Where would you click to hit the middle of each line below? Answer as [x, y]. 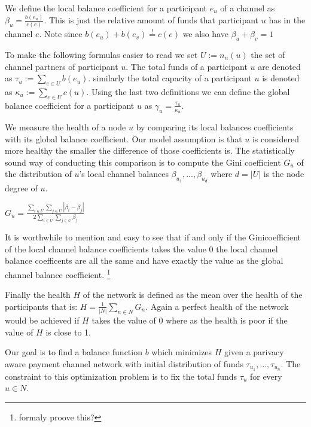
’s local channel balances [124, 174]
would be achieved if [42, 320]
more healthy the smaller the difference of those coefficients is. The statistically [150, 150]
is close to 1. [68, 332]
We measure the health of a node [65, 127]
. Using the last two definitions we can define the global [188, 91]
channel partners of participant [62, 66]
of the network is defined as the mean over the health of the [193, 295]
